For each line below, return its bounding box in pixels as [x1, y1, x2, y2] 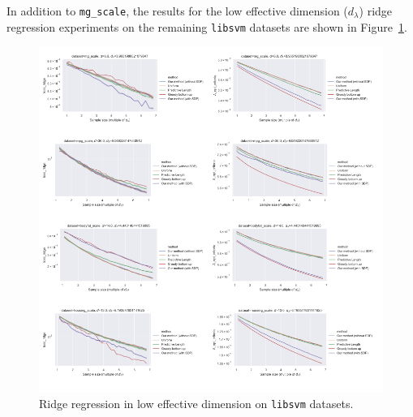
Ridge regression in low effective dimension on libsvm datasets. [39, 395, 354, 412]
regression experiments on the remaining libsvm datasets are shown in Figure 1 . [6, 18, 407, 35]
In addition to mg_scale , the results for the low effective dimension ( [6, 2, 348, 19]
